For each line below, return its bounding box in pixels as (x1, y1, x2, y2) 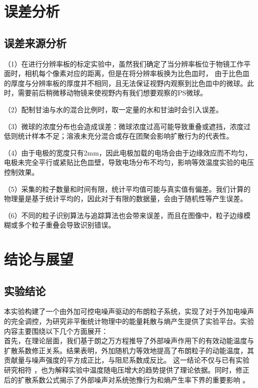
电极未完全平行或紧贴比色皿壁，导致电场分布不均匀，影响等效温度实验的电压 (4, 157, 254, 167)
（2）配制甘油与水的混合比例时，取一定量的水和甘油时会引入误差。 (4, 104, 223, 114)
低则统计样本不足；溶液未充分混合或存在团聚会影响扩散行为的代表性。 (4, 131, 233, 141)
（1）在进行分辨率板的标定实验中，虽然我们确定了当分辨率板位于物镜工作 (4, 58, 244, 69)
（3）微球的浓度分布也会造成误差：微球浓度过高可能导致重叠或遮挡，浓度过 (4, 121, 251, 131)
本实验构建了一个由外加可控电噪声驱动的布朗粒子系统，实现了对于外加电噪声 (4, 306, 254, 316)
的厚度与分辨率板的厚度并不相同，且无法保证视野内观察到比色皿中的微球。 (4, 78, 247, 88)
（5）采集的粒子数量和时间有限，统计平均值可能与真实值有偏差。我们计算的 (4, 183, 251, 194)
